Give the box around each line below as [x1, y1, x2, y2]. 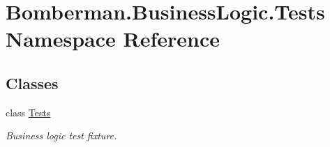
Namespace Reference [6, 24, 220, 53]
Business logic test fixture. [6, 128, 117, 143]
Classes [6, 72, 59, 93]
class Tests [6, 105, 51, 119]
